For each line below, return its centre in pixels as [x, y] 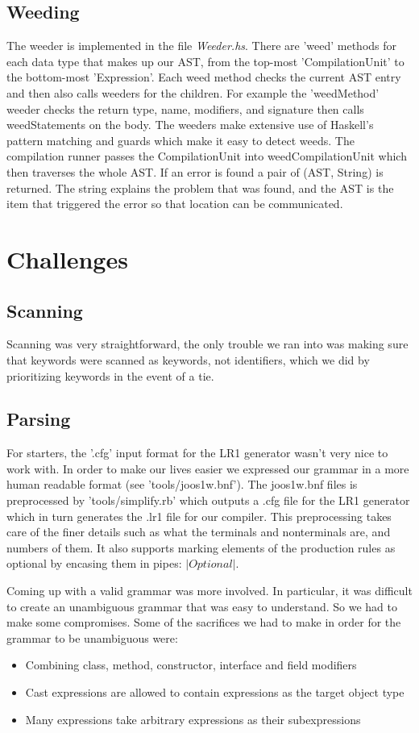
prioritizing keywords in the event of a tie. [110, 375]
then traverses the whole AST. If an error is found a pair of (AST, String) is [195, 171]
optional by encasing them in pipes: [94, 563]
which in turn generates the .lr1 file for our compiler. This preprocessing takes [199, 516]
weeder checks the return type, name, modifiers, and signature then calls [185, 108]
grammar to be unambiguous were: [92, 637]
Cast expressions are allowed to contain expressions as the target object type [215, 692]
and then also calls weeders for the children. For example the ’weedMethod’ [193, 92]
